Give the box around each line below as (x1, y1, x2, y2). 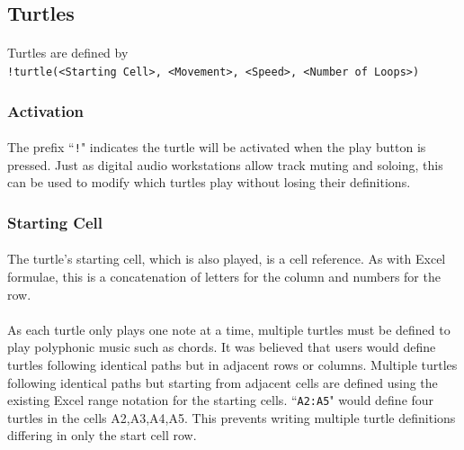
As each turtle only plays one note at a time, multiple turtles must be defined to (7, 319, 451, 338)
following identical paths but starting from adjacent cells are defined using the (7, 373, 438, 391)
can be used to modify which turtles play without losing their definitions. (7, 173, 411, 192)
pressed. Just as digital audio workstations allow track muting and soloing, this (7, 155, 443, 174)
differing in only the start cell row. (7, 426, 197, 445)
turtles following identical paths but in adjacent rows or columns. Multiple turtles (7, 355, 458, 373)
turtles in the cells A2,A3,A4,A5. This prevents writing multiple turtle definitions (7, 408, 456, 427)
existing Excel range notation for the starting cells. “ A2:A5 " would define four (7, 391, 434, 409)
